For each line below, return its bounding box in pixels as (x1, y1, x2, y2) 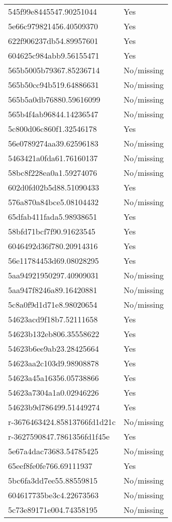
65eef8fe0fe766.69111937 (8, 460, 93, 471)
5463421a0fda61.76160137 (8, 152, 98, 164)
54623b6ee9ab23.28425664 (8, 343, 99, 354)
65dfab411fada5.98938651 (8, 211, 97, 222)
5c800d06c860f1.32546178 (8, 123, 97, 134)
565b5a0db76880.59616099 (8, 93, 101, 105)
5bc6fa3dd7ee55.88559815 (8, 474, 98, 486)
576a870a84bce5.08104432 (8, 196, 99, 208)
